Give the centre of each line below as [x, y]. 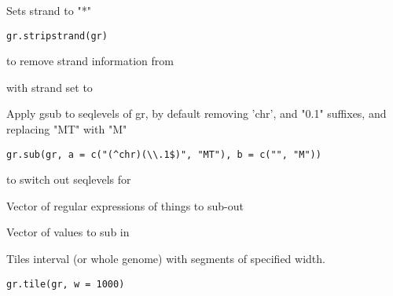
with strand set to [50, 87]
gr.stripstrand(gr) [57, 36]
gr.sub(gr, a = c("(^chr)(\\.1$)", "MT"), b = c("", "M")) [164, 154]
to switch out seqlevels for [69, 179]
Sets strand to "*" [49, 10]
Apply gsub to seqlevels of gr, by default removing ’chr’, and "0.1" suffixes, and [196, 113]
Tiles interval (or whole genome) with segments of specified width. [166, 259]
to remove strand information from [90, 61]
